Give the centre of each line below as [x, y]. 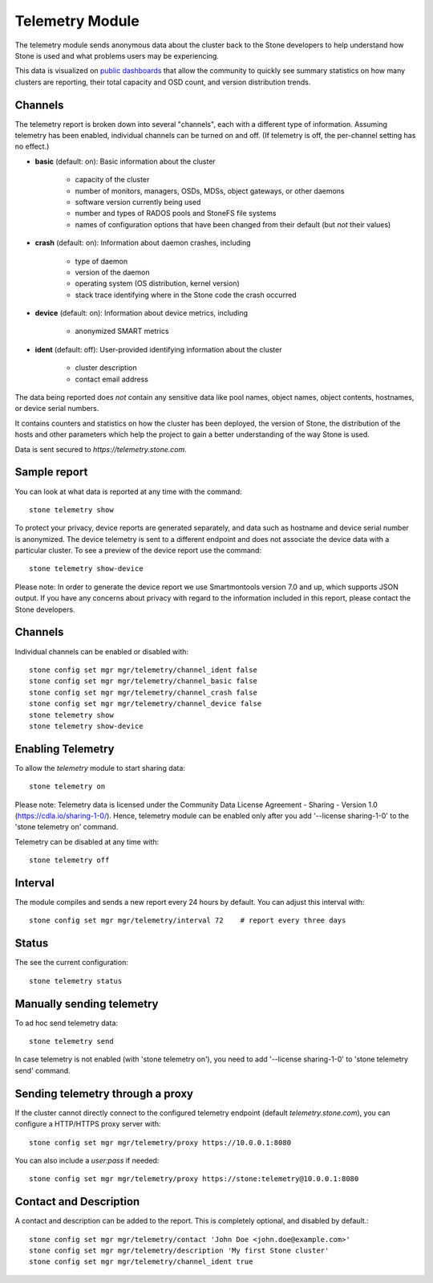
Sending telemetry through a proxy [104, 1093]
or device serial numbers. [57, 409]
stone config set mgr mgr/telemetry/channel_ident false [144, 670]
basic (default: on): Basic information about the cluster [125, 161]
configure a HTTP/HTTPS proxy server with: [88, 1124]
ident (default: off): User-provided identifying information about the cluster [158, 349]
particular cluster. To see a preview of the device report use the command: [138, 551]
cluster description [106, 368]
